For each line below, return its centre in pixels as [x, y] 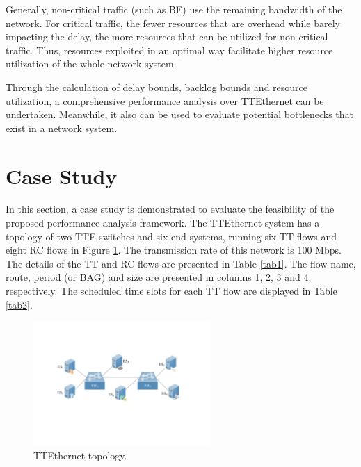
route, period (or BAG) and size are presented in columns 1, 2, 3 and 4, [159, 277]
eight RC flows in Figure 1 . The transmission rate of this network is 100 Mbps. [174, 250]
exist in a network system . [62, 128]
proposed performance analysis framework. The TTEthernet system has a [163, 223]
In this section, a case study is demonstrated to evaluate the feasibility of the [170, 209]
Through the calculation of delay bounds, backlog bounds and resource [157, 87]
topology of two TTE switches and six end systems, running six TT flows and [171, 236]
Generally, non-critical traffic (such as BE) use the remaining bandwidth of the [174, 9]
